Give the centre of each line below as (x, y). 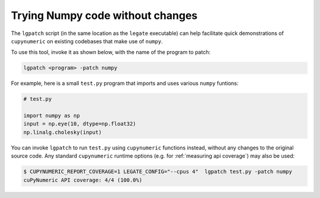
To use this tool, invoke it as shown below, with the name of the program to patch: (111, 52)
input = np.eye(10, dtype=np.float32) (80, 124)
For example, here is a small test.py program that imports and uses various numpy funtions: (125, 84)
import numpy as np (52, 116)
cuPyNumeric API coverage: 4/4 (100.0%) (83, 180)
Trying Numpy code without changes (104, 15)
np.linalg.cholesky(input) (63, 132)
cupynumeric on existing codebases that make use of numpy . (87, 41)
